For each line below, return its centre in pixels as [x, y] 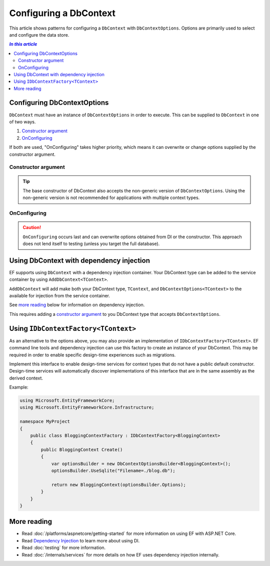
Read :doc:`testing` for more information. [64, 548]
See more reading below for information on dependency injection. [77, 305]
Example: [19, 387]
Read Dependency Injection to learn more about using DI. [81, 540]
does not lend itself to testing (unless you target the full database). [91, 244]
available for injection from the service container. [59, 296]
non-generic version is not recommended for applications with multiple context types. [111, 198]
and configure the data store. [39, 35]
